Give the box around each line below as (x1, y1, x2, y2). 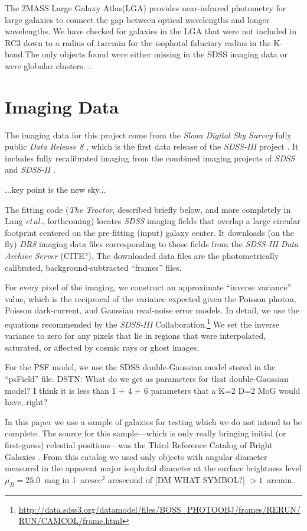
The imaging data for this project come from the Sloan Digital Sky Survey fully (5, 128, 292, 141)
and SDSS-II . (5, 163, 55, 176)
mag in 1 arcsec (44, 473, 102, 485)
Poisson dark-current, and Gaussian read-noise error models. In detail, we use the (5, 304, 299, 316)
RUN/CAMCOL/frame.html (18, 514, 122, 527)
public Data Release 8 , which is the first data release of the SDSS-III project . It (5, 140, 299, 153)
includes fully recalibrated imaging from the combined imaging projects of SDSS (5, 151, 295, 164)
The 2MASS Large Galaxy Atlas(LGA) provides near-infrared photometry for (5, 2, 286, 14)
